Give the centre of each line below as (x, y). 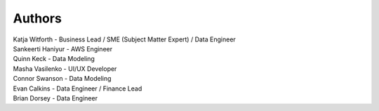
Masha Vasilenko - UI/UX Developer (65, 68)
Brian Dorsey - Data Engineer (55, 98)
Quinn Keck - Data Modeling (54, 59)
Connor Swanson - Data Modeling (62, 79)
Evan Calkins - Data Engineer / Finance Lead (78, 89)
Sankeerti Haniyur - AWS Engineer (62, 48)
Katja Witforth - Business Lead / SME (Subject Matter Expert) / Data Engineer (125, 39)
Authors (38, 18)
